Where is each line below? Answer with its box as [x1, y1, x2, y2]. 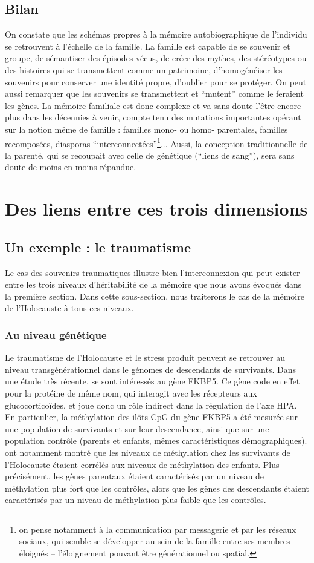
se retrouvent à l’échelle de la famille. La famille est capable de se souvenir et [5, 39, 290, 52]
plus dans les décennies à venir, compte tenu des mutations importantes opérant [5, 111, 301, 123]
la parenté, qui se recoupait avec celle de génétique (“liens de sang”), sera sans [5, 148, 295, 161]
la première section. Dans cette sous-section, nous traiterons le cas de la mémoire [5, 289, 304, 302]
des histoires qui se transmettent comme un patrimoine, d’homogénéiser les [5, 63, 283, 76]
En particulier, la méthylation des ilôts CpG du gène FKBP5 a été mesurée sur [5, 410, 298, 423]
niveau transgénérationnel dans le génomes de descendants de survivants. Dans [5, 363, 296, 375]
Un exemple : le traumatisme [5, 237, 191, 256]
